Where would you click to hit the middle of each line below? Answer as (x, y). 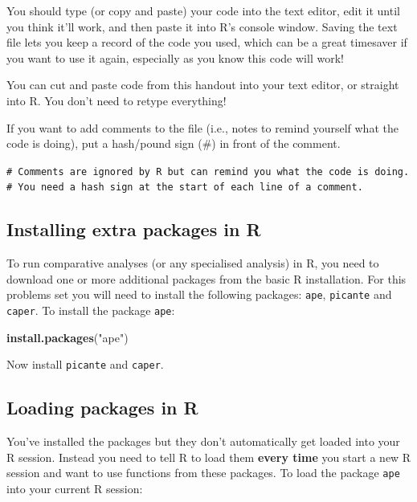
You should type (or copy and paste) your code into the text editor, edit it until (203, 10)
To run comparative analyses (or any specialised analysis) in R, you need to (193, 263)
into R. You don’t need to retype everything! (117, 100)
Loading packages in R (102, 408)
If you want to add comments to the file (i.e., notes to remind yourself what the (202, 127)
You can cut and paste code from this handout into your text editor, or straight (203, 85)
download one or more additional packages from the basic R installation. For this (206, 278)
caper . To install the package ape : (91, 310)
